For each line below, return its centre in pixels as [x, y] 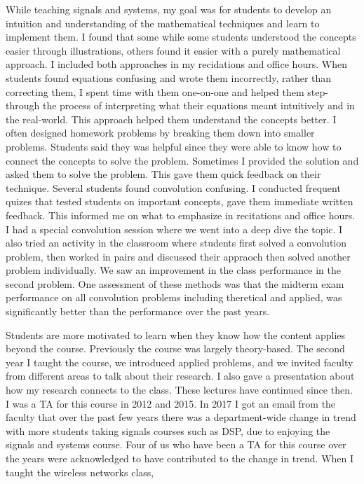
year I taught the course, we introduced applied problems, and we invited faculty [180, 362]
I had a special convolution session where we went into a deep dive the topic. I [174, 229]
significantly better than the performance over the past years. [138, 311]
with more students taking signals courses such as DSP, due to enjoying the [168, 430]
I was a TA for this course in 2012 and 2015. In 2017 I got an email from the [171, 403]
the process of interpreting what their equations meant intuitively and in [198, 105]
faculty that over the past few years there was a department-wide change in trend [181, 417]
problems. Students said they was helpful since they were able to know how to [174, 146]
